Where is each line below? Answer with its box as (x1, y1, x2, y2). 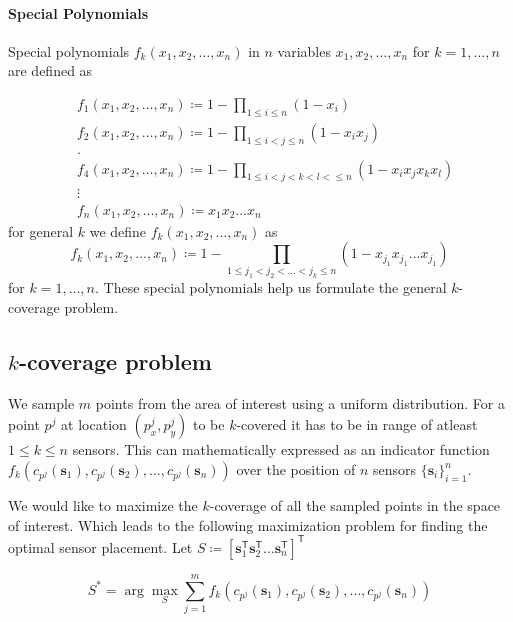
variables (277, 40, 331, 61)
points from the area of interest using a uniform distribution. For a (95, 392, 505, 413)
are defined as (8, 60, 93, 81)
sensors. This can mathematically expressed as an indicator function (72, 439, 490, 460)
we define (89, 220, 147, 241)
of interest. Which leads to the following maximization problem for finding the (8, 514, 488, 535)
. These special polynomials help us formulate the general (94, 277, 447, 298)
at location (61, 414, 127, 435)
